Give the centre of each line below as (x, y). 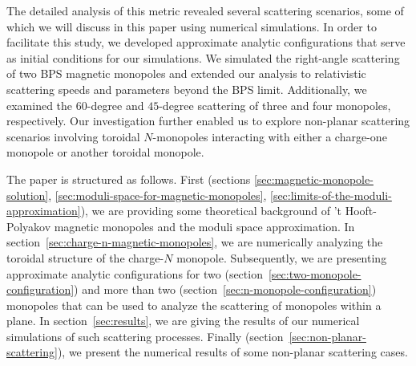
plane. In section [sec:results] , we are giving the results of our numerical (183, 321)
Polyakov (29, 226)
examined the (40, 105)
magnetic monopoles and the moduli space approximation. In (204, 226)
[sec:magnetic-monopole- (313, 179)
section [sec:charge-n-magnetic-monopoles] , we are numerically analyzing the (195, 242)
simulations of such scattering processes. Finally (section (145, 336)
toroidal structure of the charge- (85, 257)
